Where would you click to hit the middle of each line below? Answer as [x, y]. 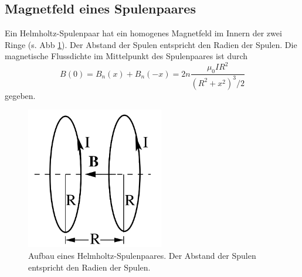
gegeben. [20, 95]
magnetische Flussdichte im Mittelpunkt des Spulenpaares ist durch [126, 56]
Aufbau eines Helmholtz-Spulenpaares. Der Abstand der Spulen [142, 255]
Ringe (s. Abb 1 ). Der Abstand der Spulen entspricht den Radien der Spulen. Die [151, 44]
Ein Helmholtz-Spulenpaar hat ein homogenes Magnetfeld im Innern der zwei [143, 33]
